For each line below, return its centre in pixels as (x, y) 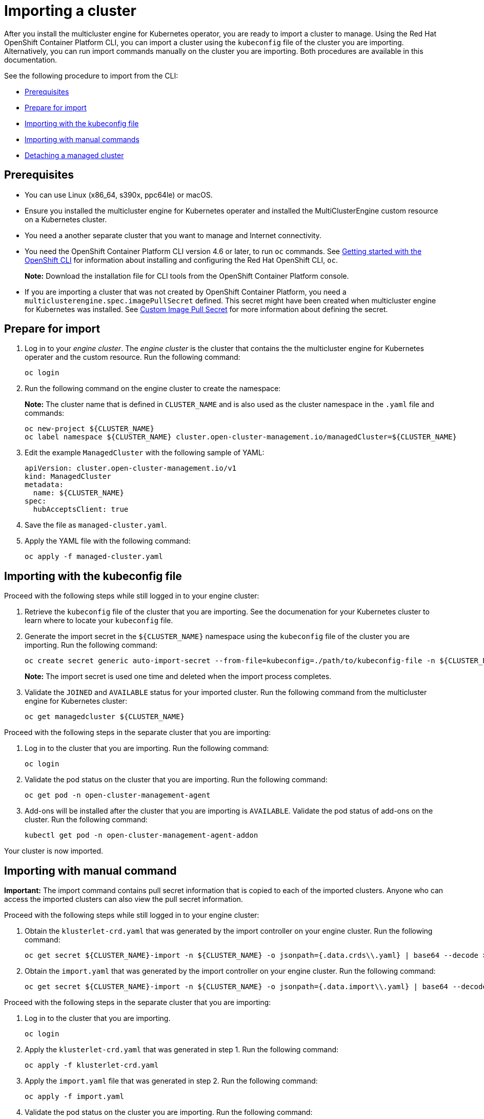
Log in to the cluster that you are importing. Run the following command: (147, 748)
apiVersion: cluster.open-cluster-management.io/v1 (131, 468)
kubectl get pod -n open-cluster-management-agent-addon (142, 835)
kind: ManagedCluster (68, 477)
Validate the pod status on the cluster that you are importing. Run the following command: (176, 780)
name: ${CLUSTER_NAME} (78, 493)
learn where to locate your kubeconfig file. (99, 621)
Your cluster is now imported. (54, 851)
